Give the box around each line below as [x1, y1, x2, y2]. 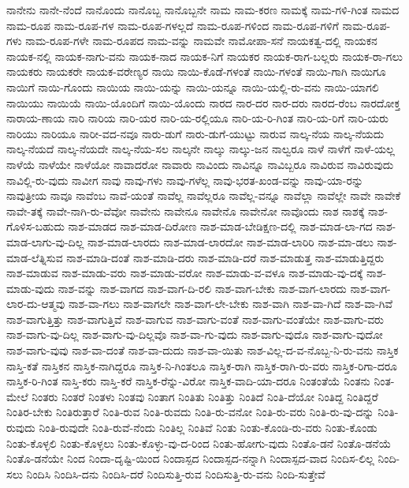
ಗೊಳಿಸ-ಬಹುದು [6, 218, 65, 235]
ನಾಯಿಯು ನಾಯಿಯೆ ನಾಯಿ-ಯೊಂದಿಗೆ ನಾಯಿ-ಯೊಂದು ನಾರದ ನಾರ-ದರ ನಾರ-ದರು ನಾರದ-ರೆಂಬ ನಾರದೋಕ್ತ [6, 94, 400, 111]
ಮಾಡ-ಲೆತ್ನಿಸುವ [6, 249, 63, 265]
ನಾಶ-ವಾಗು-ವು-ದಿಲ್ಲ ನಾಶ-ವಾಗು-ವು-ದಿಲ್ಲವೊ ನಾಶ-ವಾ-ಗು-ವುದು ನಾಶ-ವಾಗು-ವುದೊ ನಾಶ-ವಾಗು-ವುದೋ [6, 326, 383, 343]
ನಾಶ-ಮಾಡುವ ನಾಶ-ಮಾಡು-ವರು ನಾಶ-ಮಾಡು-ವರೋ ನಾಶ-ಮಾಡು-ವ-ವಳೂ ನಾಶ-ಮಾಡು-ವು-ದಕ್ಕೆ [6, 265, 363, 281]
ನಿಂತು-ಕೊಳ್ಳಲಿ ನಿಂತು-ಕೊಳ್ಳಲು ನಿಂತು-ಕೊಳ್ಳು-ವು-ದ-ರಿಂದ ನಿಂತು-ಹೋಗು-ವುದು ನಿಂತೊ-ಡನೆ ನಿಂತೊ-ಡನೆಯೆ [6, 434, 392, 451]
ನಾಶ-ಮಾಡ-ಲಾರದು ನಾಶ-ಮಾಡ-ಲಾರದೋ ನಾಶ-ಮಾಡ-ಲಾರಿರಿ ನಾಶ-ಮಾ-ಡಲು [87, 233, 374, 250]
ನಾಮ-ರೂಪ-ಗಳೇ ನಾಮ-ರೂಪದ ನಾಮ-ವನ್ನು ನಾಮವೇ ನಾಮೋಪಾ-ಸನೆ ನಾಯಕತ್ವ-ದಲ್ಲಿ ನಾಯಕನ [25, 32, 377, 49]
